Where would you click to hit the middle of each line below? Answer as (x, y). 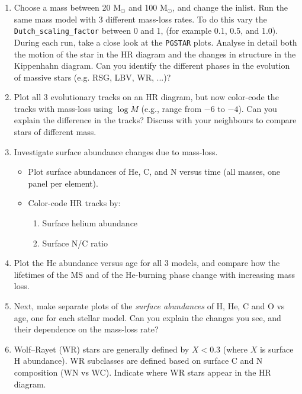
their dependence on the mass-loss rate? (86, 329)
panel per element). (63, 183)
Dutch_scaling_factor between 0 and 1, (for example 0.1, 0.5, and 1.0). (146, 31)
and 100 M (148, 7)
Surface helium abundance (90, 223)
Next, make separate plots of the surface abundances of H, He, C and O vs (149, 306)
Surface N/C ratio (75, 243)
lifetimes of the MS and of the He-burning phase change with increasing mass (154, 274)
